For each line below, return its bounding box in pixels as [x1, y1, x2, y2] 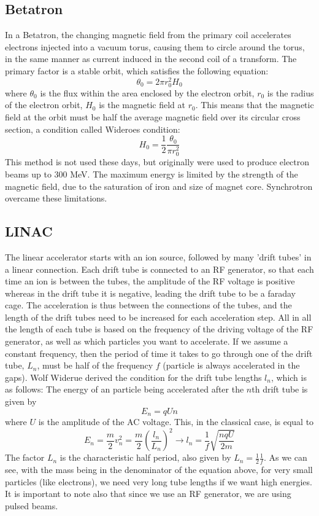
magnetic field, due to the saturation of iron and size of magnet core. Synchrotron [5, 179, 313, 192]
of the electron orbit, [5, 98, 83, 111]
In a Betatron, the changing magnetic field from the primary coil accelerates [5, 28, 291, 41]
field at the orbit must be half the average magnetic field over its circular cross [5, 111, 301, 123]
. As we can [263, 451, 307, 464]
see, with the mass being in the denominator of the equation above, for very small [5, 463, 313, 475]
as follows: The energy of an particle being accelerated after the [5, 383, 244, 396]
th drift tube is [252, 383, 308, 396]
